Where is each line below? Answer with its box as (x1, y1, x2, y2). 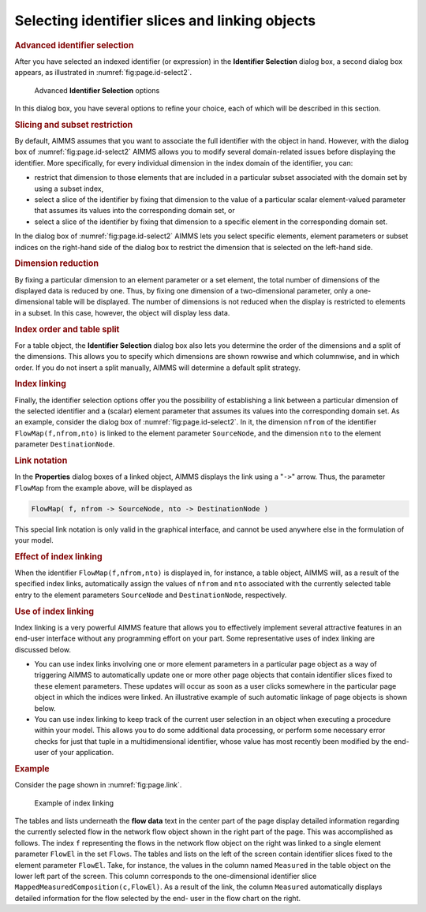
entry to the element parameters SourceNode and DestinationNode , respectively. (14, 590, 287, 600)
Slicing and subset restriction (14, 119, 133, 130)
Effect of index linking (14, 551, 103, 562)
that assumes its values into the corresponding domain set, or (34, 206, 236, 215)
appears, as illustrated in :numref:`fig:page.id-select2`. (14, 68, 192, 77)
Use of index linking (14, 606, 95, 617)
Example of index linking (34, 798, 114, 808)
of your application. (50, 748, 114, 757)
